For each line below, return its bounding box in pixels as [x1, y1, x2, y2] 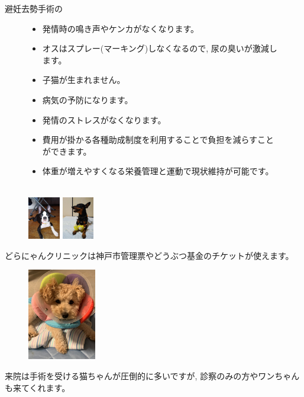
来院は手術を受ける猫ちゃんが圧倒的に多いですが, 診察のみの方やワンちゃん [5, 370, 300, 382]
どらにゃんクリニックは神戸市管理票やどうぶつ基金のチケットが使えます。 [5, 249, 294, 261]
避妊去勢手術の [5, 2, 63, 14]
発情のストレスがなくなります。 [42, 113, 166, 126]
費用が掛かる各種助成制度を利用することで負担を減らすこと [42, 133, 274, 146]
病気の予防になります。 [42, 93, 133, 105]
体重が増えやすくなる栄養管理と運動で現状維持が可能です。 [42, 165, 274, 177]
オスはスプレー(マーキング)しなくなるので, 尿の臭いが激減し [42, 42, 277, 55]
